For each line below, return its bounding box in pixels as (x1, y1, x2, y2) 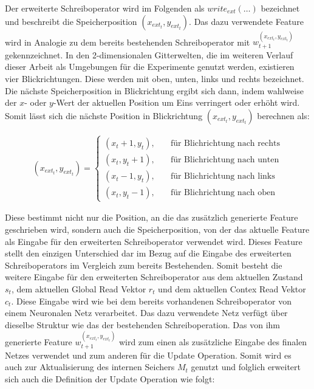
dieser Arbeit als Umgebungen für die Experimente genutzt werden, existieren (5, 60, 295, 73)
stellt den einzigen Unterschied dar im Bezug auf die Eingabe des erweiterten (5, 247, 292, 260)
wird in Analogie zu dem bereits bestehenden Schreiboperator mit (5, 35, 250, 48)
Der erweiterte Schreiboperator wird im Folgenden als (5, 2, 205, 14)
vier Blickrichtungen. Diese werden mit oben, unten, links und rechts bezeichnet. (5, 72, 304, 85)
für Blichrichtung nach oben (170, 188, 276, 198)
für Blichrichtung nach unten (170, 156, 279, 165)
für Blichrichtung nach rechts (170, 139, 280, 148)
